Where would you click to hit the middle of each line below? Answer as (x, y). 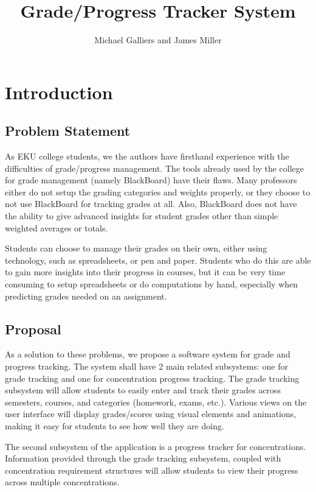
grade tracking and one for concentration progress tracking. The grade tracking (152, 378)
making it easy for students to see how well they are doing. (115, 426)
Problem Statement (68, 131)
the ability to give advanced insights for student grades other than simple (142, 216)
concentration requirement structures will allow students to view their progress (152, 470)
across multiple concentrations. (62, 482)
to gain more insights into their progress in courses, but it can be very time (145, 272)
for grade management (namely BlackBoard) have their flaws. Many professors (151, 180)
